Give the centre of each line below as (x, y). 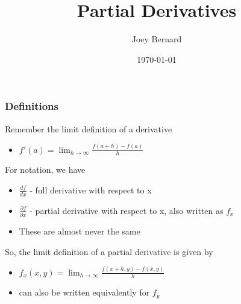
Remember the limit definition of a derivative (89, 128)
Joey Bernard (157, 39)
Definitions (32, 106)
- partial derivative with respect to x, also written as (127, 210)
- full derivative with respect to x (91, 189)
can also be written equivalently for (84, 292)
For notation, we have (45, 170)
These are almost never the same (80, 231)
